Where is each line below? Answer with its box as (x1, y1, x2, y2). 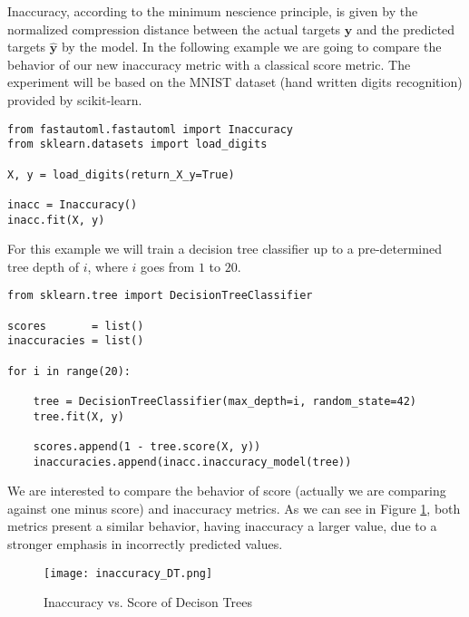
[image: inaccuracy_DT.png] (44, 566, 213, 580)
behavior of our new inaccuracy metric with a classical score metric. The (7, 54, 411, 73)
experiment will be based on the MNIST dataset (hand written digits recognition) (7, 72, 463, 92)
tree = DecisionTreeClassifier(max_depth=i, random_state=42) (33, 394, 417, 408)
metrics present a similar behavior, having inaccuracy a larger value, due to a (7, 516, 437, 535)
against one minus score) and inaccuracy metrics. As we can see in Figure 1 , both (7, 498, 461, 517)
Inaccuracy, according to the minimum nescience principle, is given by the (7, 2, 418, 20)
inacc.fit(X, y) (7, 213, 105, 227)
